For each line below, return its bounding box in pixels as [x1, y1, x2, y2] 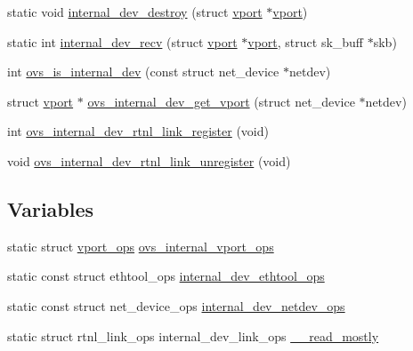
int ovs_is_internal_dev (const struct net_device [7, 62, 279, 81]
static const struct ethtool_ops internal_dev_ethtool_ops [7, 267, 325, 285]
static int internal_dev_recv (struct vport [7, 32, 238, 51]
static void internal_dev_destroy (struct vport [7, 3, 263, 20]
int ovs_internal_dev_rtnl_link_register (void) [7, 122, 269, 140]
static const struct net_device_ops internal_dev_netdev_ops [7, 296, 345, 315]
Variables [7, 195, 94, 222]
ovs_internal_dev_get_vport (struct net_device [87, 92, 355, 110]
